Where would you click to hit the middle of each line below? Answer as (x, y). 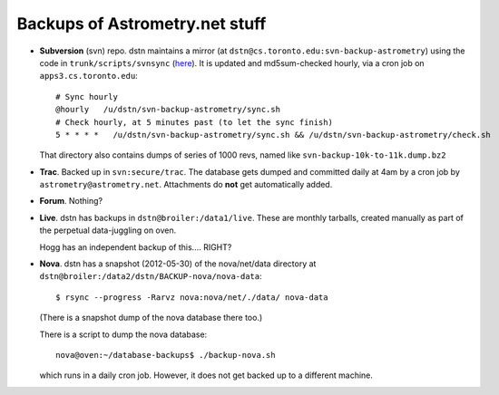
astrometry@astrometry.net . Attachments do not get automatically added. (186, 185)
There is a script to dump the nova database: (123, 334)
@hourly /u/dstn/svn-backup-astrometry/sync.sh (168, 110)
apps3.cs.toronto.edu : (88, 76)
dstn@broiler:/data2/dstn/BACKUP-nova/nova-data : (151, 276)
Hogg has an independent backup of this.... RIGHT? (136, 247)
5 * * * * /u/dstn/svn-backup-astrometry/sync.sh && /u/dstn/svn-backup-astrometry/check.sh (274, 135)
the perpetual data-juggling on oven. (108, 230)
